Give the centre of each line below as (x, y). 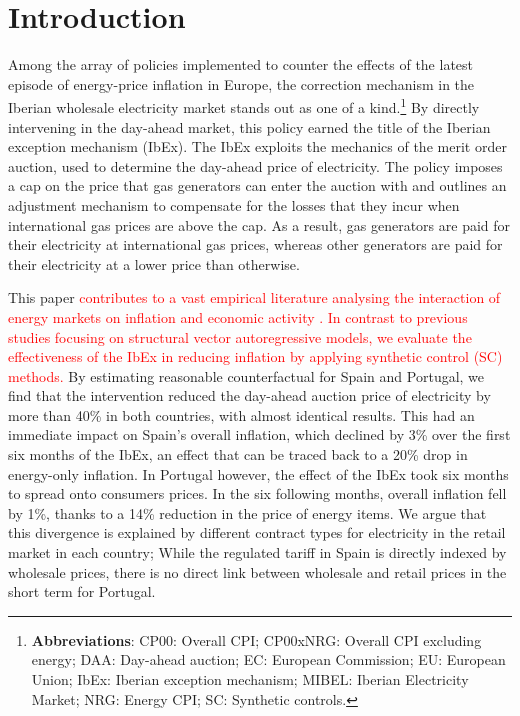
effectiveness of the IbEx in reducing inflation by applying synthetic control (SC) (255, 356)
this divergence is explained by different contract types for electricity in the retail (257, 532)
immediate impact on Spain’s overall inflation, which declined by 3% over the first (259, 434)
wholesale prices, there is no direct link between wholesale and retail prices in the (257, 571)
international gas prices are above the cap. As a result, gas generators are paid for (259, 224)
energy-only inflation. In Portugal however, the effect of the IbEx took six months (258, 473)
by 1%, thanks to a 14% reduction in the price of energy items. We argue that (247, 512)
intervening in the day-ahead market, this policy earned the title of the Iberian (249, 126)
